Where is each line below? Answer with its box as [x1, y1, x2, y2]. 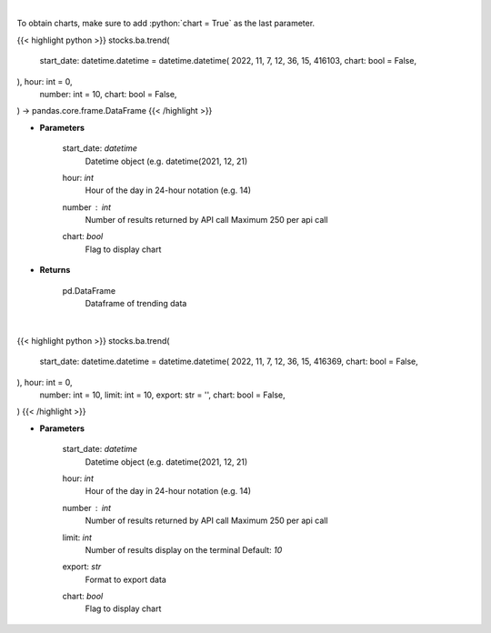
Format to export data [85, 574, 167, 585]
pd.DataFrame [62, 285, 116, 296]
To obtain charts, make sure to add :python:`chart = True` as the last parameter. [16, 18, 316, 29]
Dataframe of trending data [85, 298, 187, 309]
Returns [39, 265, 71, 276]
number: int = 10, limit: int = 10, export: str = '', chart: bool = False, [39, 389, 286, 400]
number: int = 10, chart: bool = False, [39, 88, 177, 99]
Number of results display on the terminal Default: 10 [85, 544, 283, 555]
